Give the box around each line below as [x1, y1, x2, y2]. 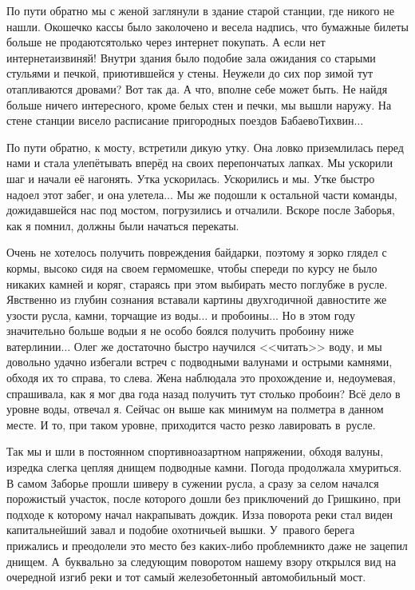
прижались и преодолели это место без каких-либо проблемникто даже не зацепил [6, 537, 408, 553]
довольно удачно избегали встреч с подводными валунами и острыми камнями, [6, 353, 393, 370]
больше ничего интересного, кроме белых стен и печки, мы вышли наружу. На [6, 96, 392, 113]
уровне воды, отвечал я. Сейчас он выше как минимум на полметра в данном [6, 401, 384, 417]
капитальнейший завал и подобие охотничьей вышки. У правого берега [6, 521, 355, 538]
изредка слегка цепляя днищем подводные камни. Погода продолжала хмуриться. [6, 459, 402, 476]
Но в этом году [282, 306, 355, 323]
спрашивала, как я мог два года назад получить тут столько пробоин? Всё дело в [6, 385, 401, 401]
